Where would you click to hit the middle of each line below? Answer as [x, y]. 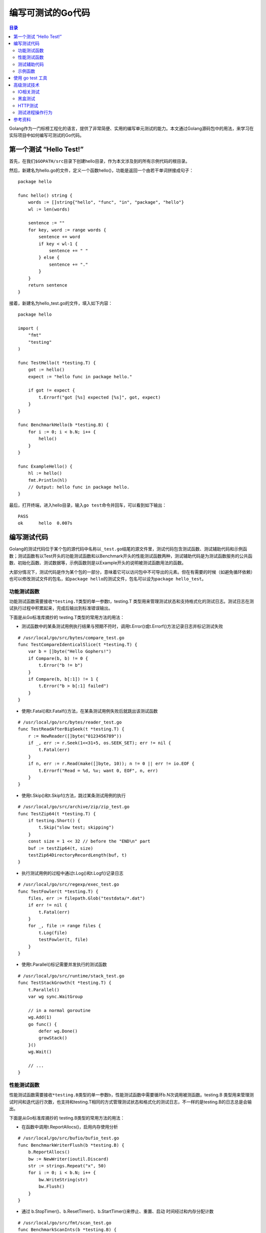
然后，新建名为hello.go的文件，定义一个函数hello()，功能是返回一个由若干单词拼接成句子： [101, 170]
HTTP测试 [28, 106]
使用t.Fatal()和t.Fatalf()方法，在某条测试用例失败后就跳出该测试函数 [90, 711]
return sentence [48, 285]
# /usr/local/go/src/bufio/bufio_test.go [68, 1138]
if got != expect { [51, 390]
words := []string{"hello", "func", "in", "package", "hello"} [106, 202]
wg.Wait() [40, 1052]
